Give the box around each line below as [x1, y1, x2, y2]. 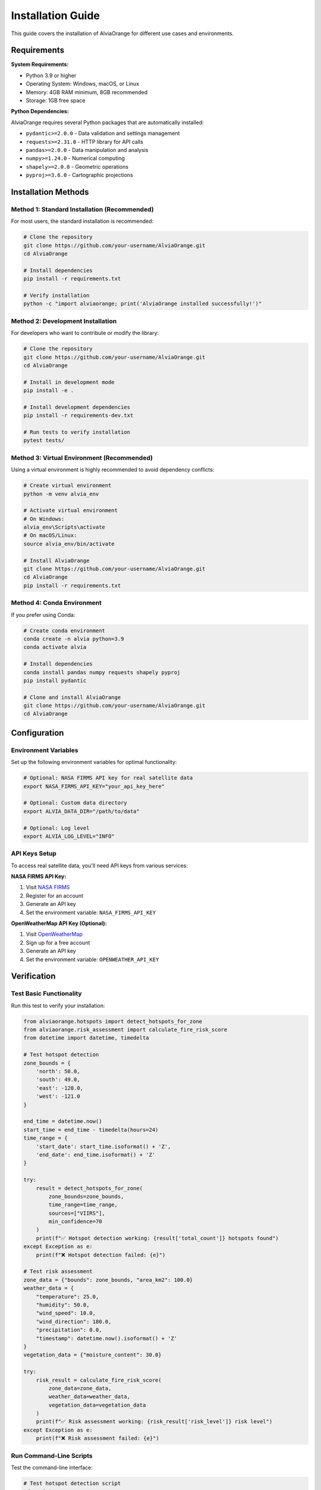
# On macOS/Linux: [23, 532, 77, 539]
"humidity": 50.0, [36, 1301, 90, 1308]
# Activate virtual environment [23, 507, 118, 514]
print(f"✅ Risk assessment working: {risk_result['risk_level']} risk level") [36, 1418, 273, 1425]
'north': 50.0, [36, 1068, 80, 1075]
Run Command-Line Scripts [11, 1451, 93, 1460]
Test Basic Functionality [11, 989, 83, 998]
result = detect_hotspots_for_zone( [36, 1185, 143, 1191]
